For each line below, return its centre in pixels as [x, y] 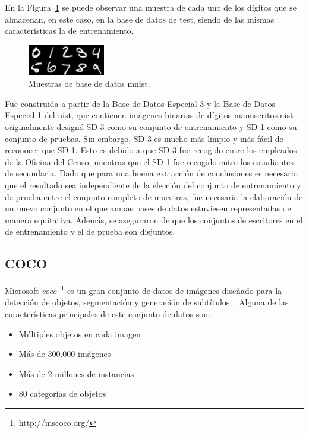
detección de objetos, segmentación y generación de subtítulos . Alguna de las [147, 302]
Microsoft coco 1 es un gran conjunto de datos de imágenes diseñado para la [144, 290]
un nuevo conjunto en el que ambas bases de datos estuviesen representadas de [148, 208]
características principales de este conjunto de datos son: [108, 314]
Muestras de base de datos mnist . [89, 83]
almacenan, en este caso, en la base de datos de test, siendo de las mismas [140, 19]
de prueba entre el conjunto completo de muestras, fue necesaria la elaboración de [154, 196]
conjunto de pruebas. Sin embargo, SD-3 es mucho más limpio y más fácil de [144, 138]
